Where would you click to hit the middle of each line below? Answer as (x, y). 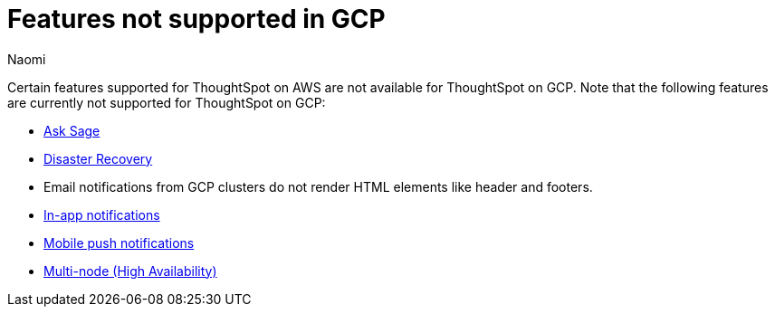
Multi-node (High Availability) (130, 271)
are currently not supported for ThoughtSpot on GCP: (167, 102)
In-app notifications (102, 214)
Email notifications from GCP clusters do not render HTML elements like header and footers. (318, 186)
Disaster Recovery (98, 158)
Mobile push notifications (119, 243)
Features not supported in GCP (196, 19)
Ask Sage (72, 130)
